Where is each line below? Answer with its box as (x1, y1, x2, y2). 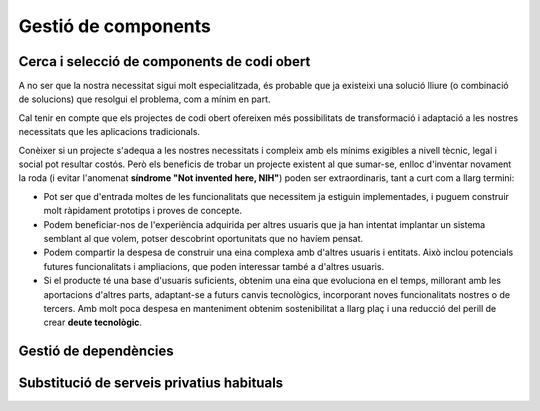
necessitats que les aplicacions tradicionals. (18, 126, 200, 138)
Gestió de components (18, 15, 212, 37)
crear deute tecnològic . (43, 316, 143, 329)
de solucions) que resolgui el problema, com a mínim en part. (18, 93, 271, 105)
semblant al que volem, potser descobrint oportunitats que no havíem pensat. (43, 232, 364, 244)
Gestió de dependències (18, 343, 174, 360)
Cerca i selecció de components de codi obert (18, 53, 311, 70)
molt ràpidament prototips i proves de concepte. (43, 205, 243, 217)
